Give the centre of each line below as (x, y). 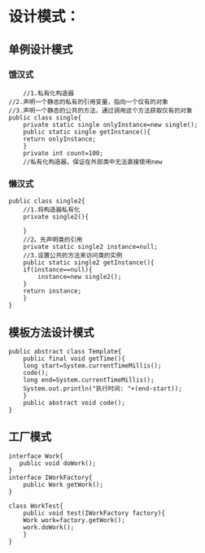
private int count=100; (63, 153)
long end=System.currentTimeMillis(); (89, 380)
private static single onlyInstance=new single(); (111, 124)
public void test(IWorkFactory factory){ (94, 513)
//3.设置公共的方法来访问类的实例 (73, 256)
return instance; (52, 291)
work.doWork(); (49, 527)
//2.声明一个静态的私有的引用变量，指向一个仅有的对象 (89, 102)
